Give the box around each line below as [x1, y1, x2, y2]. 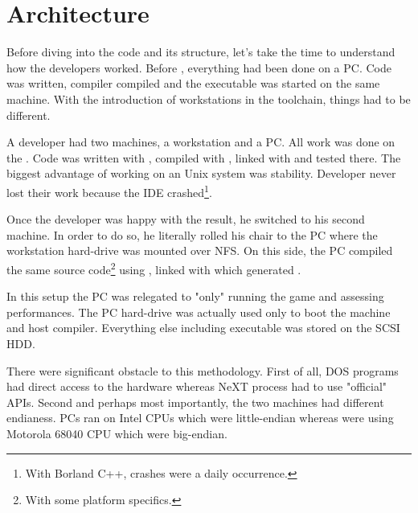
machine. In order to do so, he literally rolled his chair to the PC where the [6, 226, 378, 243]
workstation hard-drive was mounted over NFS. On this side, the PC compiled [6, 242, 393, 259]
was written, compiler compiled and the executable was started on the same [6, 75, 380, 92]
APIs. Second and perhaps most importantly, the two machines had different [6, 393, 384, 410]
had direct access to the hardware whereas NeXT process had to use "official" [6, 378, 387, 395]
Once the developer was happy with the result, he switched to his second [6, 211, 365, 228]
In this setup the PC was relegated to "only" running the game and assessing [6, 288, 384, 305]
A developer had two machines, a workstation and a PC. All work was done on [6, 133, 395, 150]
